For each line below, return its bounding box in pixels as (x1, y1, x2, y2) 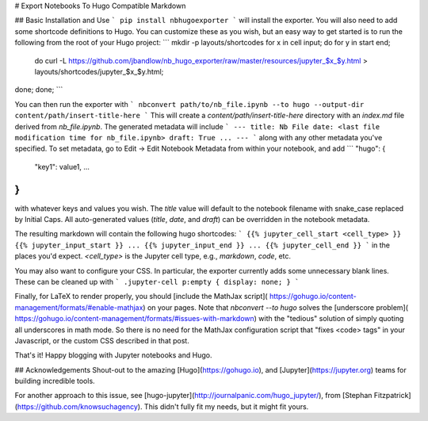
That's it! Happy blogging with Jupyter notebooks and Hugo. (14, 350, 212, 360)
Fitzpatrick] (373, 391, 411, 400)
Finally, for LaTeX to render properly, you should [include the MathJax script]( (14, 292, 269, 301)
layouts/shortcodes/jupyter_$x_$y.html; (34, 67, 164, 76)
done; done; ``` (14, 85, 63, 94)
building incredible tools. (14, 377, 95, 386)
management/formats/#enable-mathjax (14, 302, 143, 312)
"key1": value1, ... (34, 162, 90, 171)
